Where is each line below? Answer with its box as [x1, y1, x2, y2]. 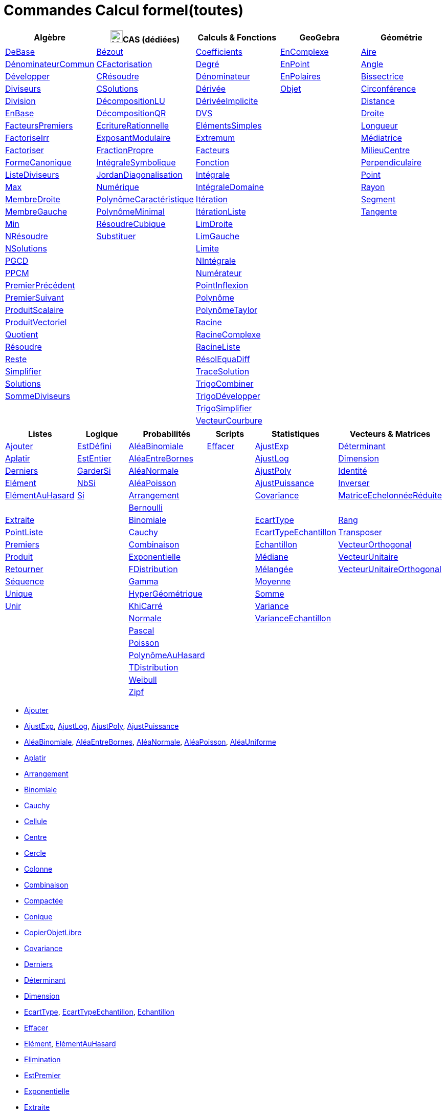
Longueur [361, 120, 398, 131]
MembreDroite [5, 194, 60, 204]
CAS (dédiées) [122, 34, 180, 45]
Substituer [96, 230, 136, 241]
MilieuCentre [361, 144, 410, 155]
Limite [195, 243, 219, 254]
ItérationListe [195, 206, 246, 217]
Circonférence [361, 83, 416, 94]
